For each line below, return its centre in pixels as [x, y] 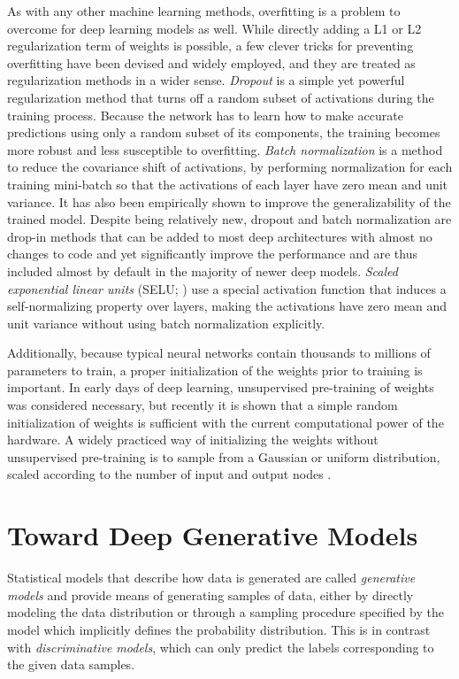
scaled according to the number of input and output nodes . [169, 474]
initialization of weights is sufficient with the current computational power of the [226, 422]
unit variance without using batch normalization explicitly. [166, 323]
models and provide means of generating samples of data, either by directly [210, 594]
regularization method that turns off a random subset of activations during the [221, 97]
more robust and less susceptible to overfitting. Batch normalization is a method [225, 149]
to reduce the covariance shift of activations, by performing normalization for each [230, 167]
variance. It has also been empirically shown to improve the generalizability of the [229, 201]
